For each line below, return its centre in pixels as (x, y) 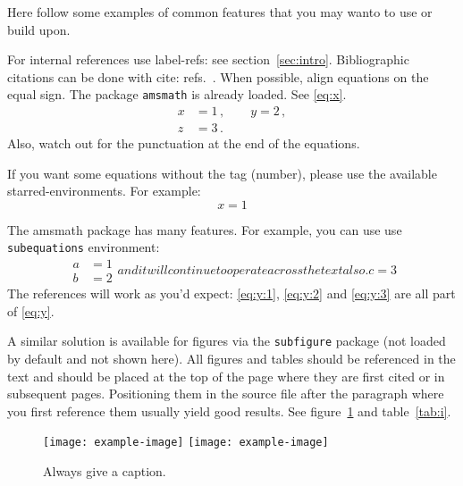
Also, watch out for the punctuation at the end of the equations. (184, 143)
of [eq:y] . (31, 310)
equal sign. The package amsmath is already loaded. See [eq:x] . (177, 94)
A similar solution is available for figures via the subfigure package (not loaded (227, 341)
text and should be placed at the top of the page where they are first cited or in (226, 376)
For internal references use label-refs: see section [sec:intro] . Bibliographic (208, 59)
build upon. (39, 29)
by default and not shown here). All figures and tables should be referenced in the (231, 359)
